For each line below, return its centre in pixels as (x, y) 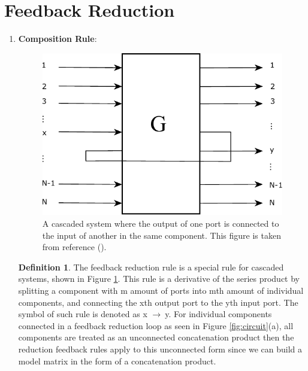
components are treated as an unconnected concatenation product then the (156, 337)
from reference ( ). (74, 247)
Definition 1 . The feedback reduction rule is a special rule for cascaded (151, 267)
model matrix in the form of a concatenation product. (117, 361)
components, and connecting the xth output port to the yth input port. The (158, 302)
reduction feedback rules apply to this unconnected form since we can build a (160, 349)
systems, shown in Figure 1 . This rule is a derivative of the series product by (159, 279)
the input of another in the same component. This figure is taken (161, 235)
